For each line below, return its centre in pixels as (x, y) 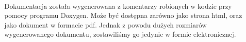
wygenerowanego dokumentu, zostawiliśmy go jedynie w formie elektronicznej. (120, 34)
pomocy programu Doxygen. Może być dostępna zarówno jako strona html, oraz (123, 15)
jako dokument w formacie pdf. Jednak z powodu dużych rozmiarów (106, 24)
